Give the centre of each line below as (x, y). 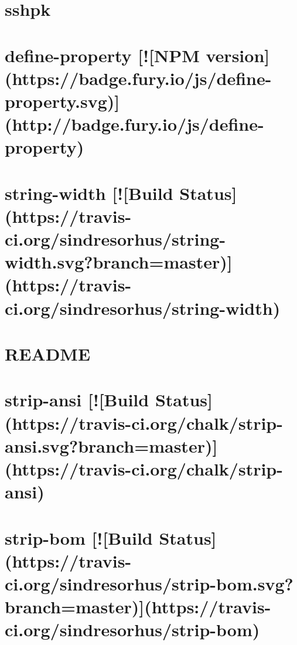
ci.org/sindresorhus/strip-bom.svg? (149, 583)
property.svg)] (62, 101)
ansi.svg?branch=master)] (111, 445)
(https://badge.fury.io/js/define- (138, 78)
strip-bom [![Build (79, 537)
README (48, 354)
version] (238, 55)
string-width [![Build (89, 193)
